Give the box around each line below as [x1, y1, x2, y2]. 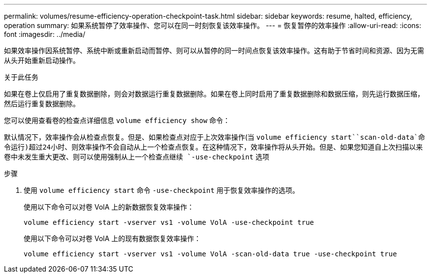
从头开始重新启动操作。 [4, 56, 80, 64]
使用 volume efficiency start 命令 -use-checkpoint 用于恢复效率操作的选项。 [24, 186, 300, 194]
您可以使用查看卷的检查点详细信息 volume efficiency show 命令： [4, 116, 230, 124]
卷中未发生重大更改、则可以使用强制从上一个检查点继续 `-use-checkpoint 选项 [4, 153, 270, 161]
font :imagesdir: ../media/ [4, 30, 86, 38]
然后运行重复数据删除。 [4, 99, 80, 108]
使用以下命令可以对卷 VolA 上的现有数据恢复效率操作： [24, 234, 201, 243]
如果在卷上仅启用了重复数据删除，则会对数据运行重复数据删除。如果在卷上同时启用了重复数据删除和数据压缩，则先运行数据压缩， [4, 90, 424, 98]
